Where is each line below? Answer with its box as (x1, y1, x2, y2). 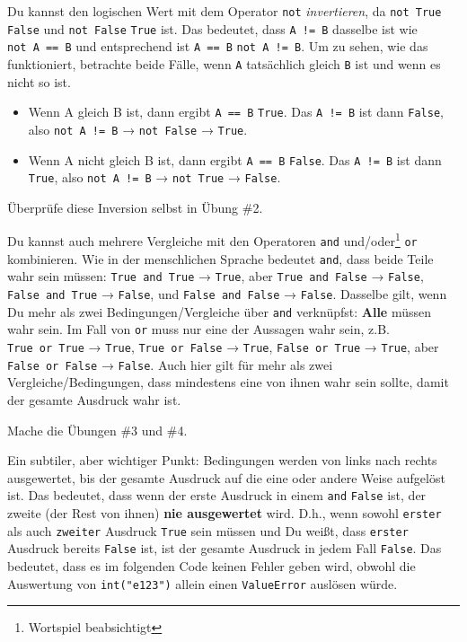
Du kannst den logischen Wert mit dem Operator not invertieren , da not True (7, 2, 442, 20)
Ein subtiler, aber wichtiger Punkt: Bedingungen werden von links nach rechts (7, 451, 437, 470)
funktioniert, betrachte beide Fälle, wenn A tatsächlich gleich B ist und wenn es (7, 54, 441, 73)
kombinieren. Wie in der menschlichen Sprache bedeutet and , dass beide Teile (7, 249, 434, 268)
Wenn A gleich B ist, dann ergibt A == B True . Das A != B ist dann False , (28, 102, 444, 121)
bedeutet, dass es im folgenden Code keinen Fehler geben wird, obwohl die (7, 556, 416, 575)
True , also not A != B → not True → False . (28, 168, 281, 187)
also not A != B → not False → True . (28, 119, 248, 138)
